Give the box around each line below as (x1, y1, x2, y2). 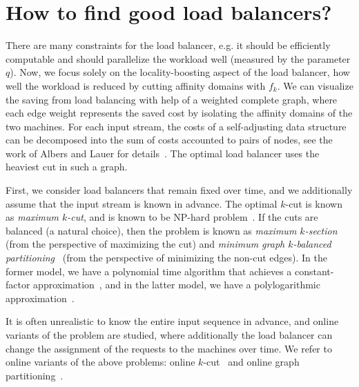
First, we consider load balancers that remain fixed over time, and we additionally (6, 183, 353, 197)
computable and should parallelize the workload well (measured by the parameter (6, 51, 351, 66)
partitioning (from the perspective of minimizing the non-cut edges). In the (6, 250, 327, 265)
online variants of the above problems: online (6, 355, 195, 369)
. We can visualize (277, 78, 353, 92)
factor (6, 277, 30, 292)
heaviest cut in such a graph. (6, 159, 128, 174)
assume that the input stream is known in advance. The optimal (6, 196, 278, 210)
